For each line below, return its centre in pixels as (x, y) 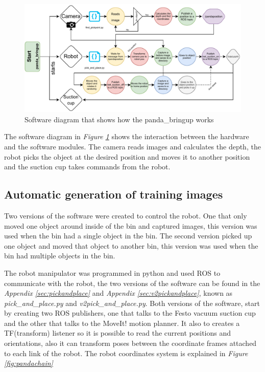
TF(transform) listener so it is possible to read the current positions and (117, 333)
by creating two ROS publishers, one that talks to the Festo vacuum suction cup (130, 313)
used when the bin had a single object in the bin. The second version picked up (128, 236)
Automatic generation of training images (114, 194)
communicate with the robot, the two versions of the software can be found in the (132, 283)
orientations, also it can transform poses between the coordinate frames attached (130, 343)
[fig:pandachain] (29, 363)
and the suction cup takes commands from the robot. (87, 167)
